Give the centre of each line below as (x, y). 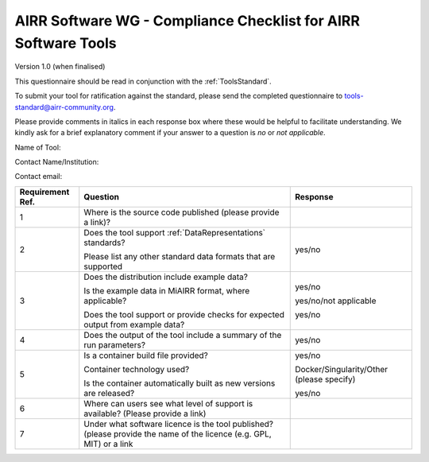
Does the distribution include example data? (166, 277)
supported (103, 266)
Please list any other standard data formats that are (180, 256)
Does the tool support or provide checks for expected (184, 314)
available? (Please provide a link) (145, 413)
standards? (104, 243)
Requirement (44, 192)
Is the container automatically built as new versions (180, 383)
